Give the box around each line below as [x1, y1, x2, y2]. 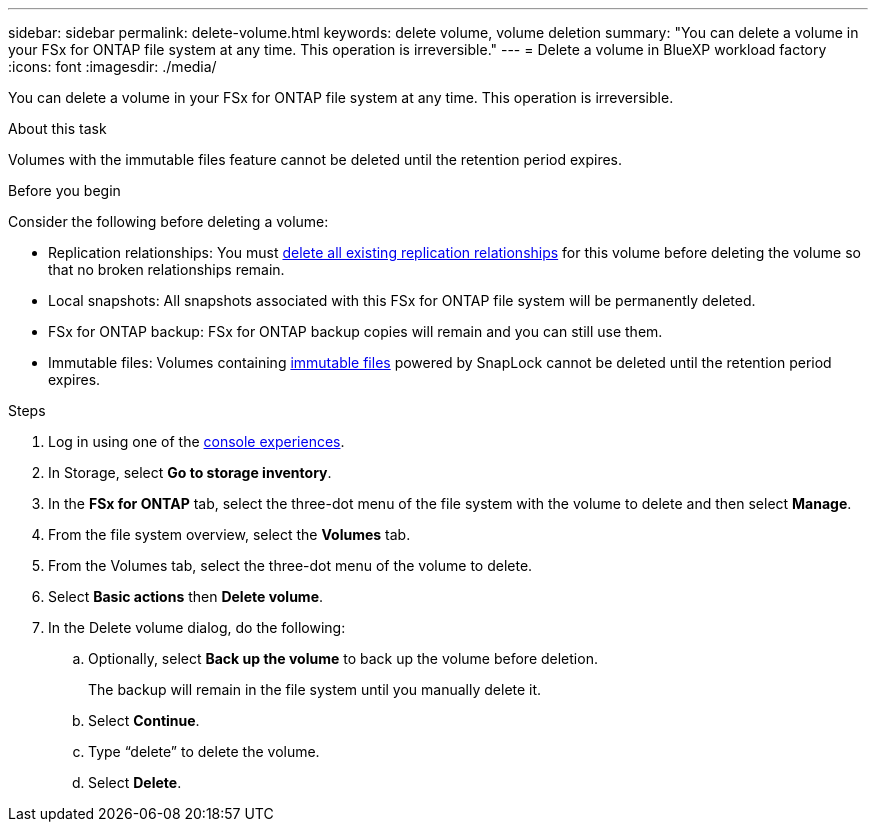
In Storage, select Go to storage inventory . [48, 464, 332, 481]
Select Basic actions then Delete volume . [48, 588, 324, 605]
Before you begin [8, 182, 121, 199]
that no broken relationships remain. [48, 261, 285, 278]
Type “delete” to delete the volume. [88, 743, 320, 760]
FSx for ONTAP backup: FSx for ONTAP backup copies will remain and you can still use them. [48, 323, 663, 340]
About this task [8, 120, 107, 137]
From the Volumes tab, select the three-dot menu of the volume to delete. [48, 557, 533, 574]
